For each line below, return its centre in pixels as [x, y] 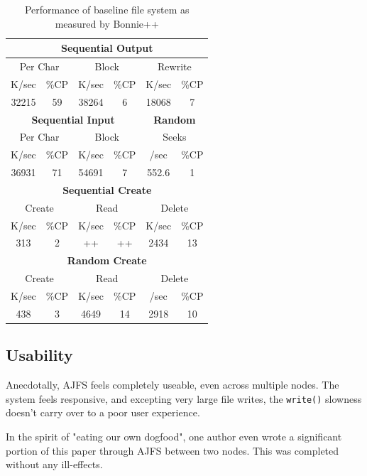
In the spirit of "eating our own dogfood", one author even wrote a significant [174, 436]
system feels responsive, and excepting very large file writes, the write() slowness [184, 398]
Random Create [107, 260]
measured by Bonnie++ [107, 23]
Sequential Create [107, 189]
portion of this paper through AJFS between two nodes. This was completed [172, 450]
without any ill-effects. [54, 464]
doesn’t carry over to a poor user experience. [103, 412]
